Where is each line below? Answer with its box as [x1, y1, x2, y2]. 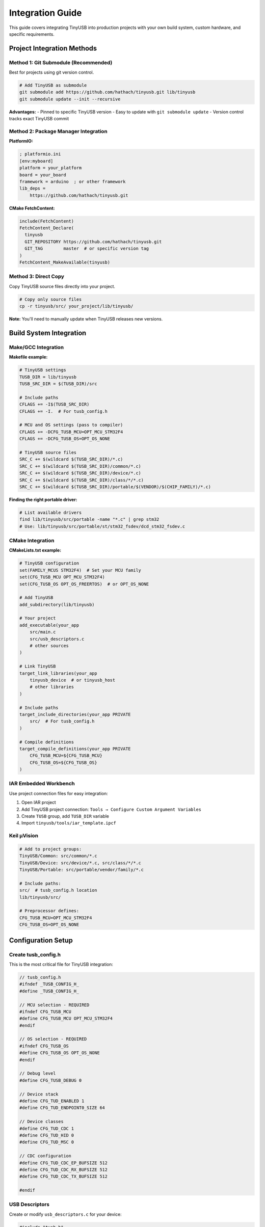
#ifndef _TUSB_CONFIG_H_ [19, 982, 79, 987]
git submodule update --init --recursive [19, 96, 121, 102]
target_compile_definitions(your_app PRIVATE [19, 746, 131, 751]
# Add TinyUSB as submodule [19, 82, 87, 88]
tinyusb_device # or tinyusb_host [29, 677, 115, 683]
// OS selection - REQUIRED [19, 1036, 87, 1042]
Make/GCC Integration [9, 344, 64, 350]
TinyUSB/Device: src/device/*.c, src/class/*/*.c [19, 860, 141, 866]
